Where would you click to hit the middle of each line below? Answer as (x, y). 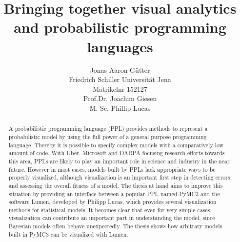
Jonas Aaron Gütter (120, 70)
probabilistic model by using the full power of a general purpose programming (108, 136)
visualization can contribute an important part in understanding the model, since (112, 218)
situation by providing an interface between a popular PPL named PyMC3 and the (114, 193)
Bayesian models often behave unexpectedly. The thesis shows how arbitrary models (115, 226)
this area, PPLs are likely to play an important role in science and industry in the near (119, 161)
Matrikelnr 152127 (120, 89)
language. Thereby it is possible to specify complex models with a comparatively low (116, 145)
